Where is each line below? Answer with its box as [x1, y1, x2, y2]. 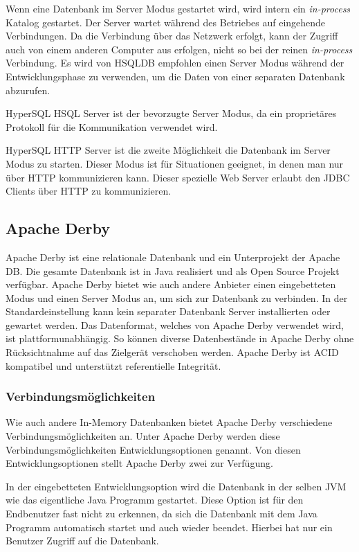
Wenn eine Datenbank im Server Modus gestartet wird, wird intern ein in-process [6, 1, 351, 15]
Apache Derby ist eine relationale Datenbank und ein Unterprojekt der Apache [6, 249, 340, 264]
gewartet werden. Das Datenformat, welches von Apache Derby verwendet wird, [6, 317, 344, 332]
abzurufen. [6, 82, 50, 97]
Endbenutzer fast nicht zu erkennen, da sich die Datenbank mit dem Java [6, 506, 317, 521]
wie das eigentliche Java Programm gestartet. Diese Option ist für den [6, 492, 304, 507]
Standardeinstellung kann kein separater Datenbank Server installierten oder [6, 304, 331, 319]
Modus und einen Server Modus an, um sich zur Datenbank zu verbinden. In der [6, 290, 348, 305]
